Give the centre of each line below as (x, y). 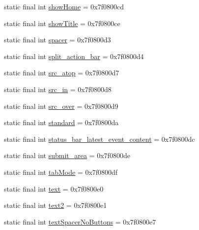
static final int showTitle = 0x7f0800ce (62, 23)
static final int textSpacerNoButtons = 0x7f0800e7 (80, 221)
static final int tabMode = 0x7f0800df (61, 172)
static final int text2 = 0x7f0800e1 (56, 205)
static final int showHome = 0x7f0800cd (64, 6)
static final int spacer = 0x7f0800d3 (57, 40)
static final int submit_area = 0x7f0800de (67, 155)
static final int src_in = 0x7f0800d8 (58, 89)
